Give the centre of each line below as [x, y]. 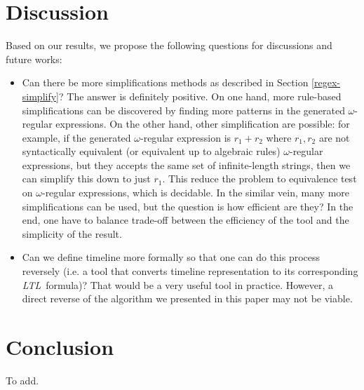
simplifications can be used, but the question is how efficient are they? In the [188, 206]
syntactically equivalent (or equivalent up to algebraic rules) [151, 151]
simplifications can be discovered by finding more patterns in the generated [183, 110]
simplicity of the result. [72, 233]
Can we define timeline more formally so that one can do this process [171, 257]
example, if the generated [76, 137]
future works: [34, 59]
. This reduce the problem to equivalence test [259, 179]
